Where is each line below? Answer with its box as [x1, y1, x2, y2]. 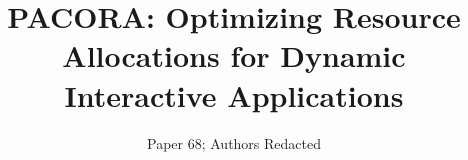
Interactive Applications [64, 74, 404, 115]
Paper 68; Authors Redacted [147, 132, 321, 153]
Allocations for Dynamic [62, 35, 406, 76]
